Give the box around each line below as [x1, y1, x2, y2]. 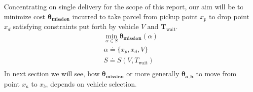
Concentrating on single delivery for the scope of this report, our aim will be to [4, 1, 244, 11]
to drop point [209, 11, 250, 21]
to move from [196, 68, 237, 79]
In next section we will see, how [4, 68, 100, 79]
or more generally [126, 68, 180, 79]
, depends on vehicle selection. [46, 78, 137, 89]
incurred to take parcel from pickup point [72, 11, 198, 21]
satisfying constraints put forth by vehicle [13, 21, 139, 31]
